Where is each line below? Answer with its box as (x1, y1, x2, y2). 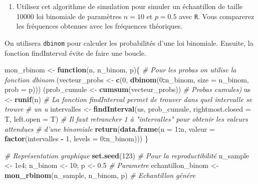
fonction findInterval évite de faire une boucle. (5, 47, 146, 58)
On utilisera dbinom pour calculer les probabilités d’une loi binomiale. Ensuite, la (5, 37, 253, 48)
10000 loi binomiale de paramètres (16, 11, 122, 21)
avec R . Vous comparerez (179, 11, 254, 21)
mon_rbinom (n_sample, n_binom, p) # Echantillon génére (5, 170, 195, 180)
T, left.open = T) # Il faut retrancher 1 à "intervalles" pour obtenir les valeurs (5, 114, 248, 124)
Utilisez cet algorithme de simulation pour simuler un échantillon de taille (16, 1, 243, 11)
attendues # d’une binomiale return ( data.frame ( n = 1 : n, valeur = (5, 123, 215, 134)
